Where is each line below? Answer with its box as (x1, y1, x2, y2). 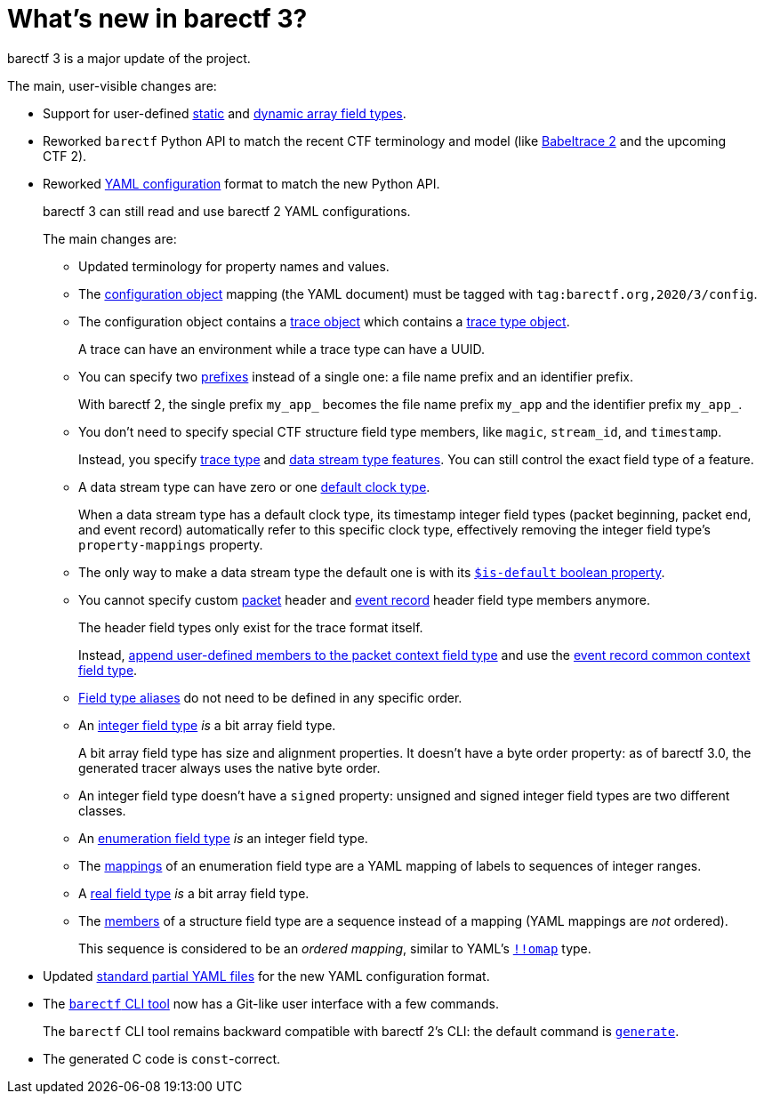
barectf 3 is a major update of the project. (7, 50, 251, 66)
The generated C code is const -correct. (43, 1050, 281, 1066)
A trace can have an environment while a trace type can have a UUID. (78, 341, 486, 357)
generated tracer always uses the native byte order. (78, 759, 381, 776)
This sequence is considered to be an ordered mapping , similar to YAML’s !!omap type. (78, 940, 591, 956)
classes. (78, 802, 126, 818)
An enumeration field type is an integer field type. (78, 830, 368, 846)
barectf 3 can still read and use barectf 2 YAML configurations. (43, 203, 411, 219)
